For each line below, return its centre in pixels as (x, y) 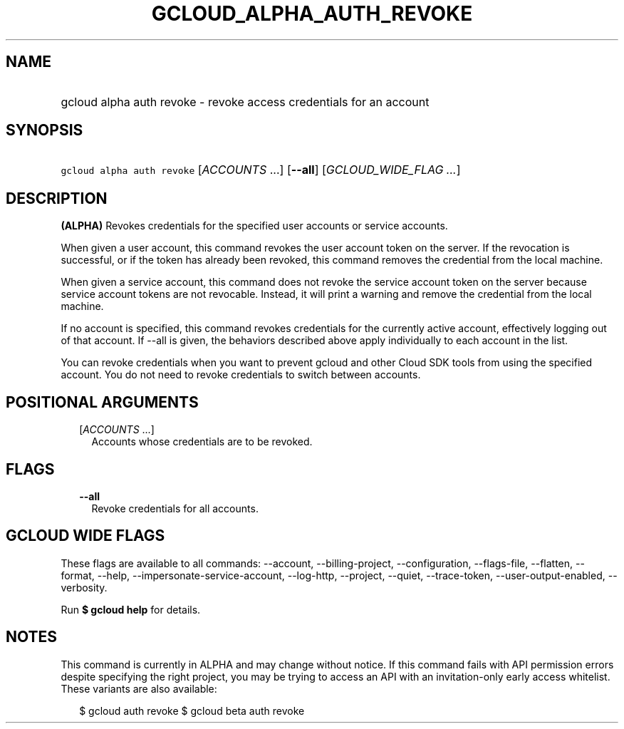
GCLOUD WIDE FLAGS (85, 536)
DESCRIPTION (57, 198)
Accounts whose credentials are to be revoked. (202, 442)
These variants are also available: (139, 688)
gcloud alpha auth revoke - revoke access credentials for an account (245, 102)
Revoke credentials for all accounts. (175, 508)
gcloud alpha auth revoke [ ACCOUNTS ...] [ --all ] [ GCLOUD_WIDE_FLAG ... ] (261, 170)
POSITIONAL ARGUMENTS (102, 402)
